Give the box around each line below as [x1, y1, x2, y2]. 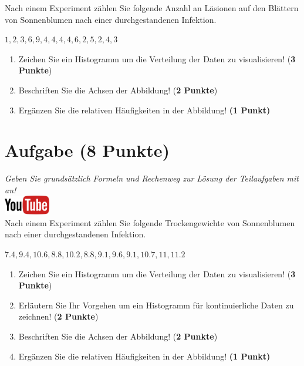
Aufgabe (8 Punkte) [5, 138, 170, 162]
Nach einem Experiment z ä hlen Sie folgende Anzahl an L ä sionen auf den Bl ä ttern [5, 2, 299, 14]
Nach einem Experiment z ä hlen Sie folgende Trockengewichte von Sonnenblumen [5, 216, 295, 229]
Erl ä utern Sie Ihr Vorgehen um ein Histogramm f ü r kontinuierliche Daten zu [18, 298, 294, 311]
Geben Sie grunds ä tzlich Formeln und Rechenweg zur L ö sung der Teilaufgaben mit [5, 172, 299, 184]
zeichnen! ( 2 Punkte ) [18, 310, 99, 323]
